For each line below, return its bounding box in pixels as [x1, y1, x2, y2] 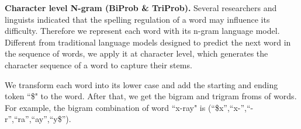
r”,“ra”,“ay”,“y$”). [5, 113, 71, 125]
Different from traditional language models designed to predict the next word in [5, 36, 291, 48]
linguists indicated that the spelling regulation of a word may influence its [5, 13, 270, 25]
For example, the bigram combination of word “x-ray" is [5, 101, 206, 113]
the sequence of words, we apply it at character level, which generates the [5, 47, 268, 60]
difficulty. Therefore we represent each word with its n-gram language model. [5, 25, 280, 37]
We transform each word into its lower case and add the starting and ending [5, 78, 278, 90]
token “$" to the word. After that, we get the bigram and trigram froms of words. [5, 90, 297, 102]
